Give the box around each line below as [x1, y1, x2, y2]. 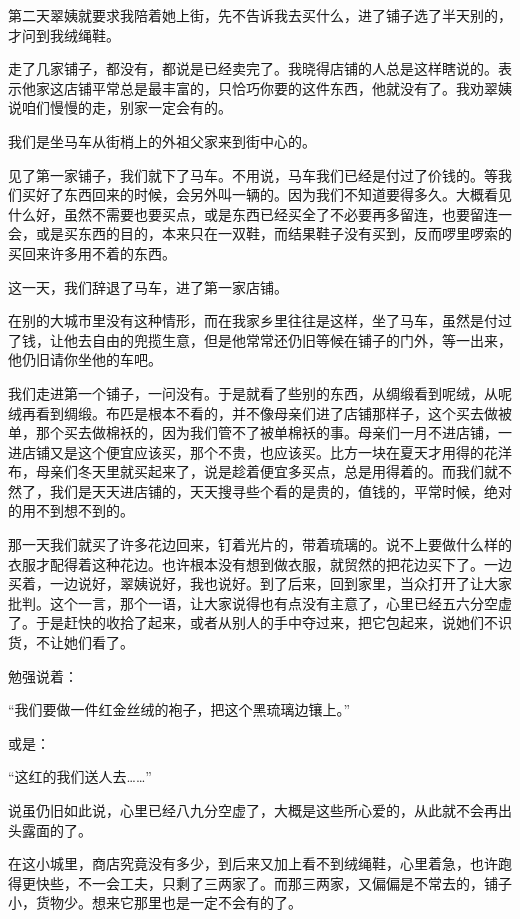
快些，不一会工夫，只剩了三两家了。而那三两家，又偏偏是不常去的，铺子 [35, 872, 512, 893]
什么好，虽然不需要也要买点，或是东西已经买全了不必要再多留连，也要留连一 [8, 203, 512, 224]
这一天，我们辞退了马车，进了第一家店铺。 [8, 276, 288, 297]
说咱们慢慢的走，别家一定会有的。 [8, 97, 232, 118]
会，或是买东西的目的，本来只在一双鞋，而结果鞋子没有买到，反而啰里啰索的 [8, 223, 512, 244]
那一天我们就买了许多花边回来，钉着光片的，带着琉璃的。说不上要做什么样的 [8, 534, 512, 555]
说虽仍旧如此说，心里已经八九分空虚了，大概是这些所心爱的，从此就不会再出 [8, 800, 512, 820]
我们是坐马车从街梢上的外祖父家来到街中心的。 [8, 130, 316, 151]
